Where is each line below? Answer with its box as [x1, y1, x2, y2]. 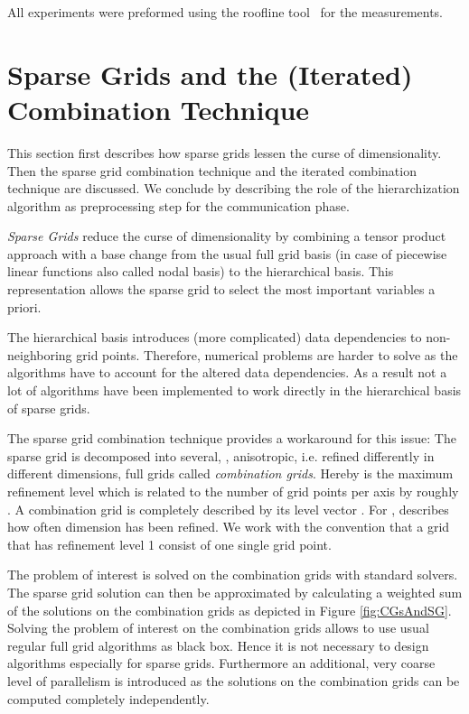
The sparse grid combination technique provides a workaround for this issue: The [7, 429, 456, 448]
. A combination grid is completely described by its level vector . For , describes [7, 499, 449, 518]
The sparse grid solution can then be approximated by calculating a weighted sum [7, 582, 463, 601]
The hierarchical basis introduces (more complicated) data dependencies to [7, 328, 422, 347]
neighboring [7, 345, 72, 364]
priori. [7, 297, 42, 316]
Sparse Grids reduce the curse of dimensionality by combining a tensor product [7, 227, 446, 246]
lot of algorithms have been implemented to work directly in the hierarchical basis [7, 381, 462, 400]
